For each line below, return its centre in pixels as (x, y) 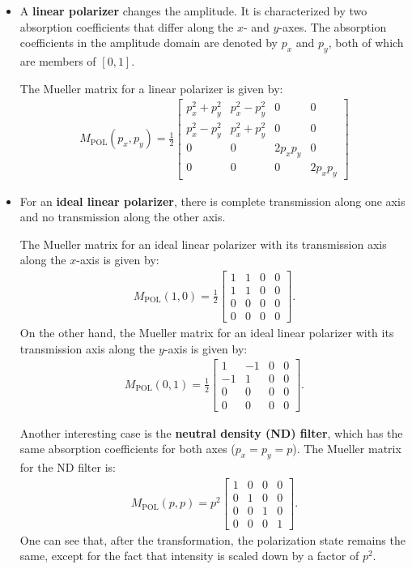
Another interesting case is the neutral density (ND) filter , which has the (211, 432)
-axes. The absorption (333, 26)
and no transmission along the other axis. (123, 217)
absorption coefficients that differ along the (127, 26)
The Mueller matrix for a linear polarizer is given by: (151, 88)
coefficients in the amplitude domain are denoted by (149, 43)
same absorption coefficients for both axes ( (127, 449)
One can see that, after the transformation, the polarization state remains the (212, 539)
